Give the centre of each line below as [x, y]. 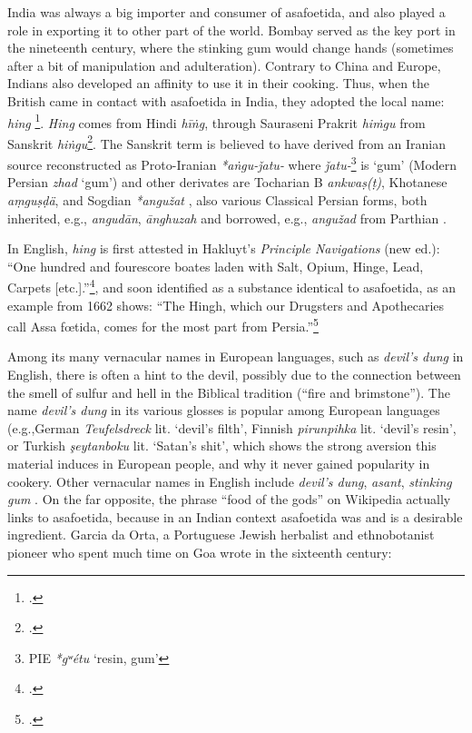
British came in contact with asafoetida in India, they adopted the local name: [226, 100]
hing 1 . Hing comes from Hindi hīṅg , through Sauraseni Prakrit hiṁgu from [216, 121]
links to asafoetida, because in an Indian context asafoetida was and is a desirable [235, 516]
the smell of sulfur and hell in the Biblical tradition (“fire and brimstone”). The [229, 392]
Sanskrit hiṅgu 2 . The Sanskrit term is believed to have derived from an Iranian [226, 142]
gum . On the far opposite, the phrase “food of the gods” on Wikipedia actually [229, 499]
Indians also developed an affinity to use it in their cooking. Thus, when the [219, 83]
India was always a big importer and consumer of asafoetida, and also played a [226, 12]
